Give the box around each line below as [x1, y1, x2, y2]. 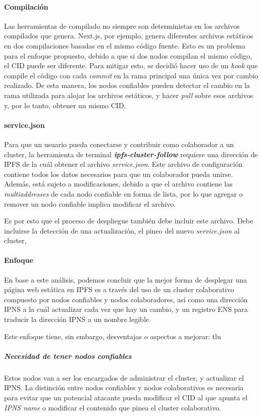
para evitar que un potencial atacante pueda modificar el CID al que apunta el [4, 392, 248, 402]
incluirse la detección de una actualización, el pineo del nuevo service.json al [4, 225, 240, 236]
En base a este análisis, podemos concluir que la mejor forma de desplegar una [4, 274, 247, 285]
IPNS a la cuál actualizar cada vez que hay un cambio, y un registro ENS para [4, 304, 248, 314]
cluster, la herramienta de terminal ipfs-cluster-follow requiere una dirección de [4, 149, 258, 159]
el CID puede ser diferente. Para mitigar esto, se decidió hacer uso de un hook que [4, 60, 258, 71]
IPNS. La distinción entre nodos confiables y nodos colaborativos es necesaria [4, 382, 244, 393]
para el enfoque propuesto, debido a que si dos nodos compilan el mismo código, [4, 50, 252, 61]
